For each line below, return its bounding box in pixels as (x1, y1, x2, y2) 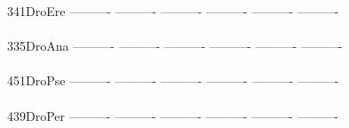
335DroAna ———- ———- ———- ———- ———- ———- (7, 36, 343, 55)
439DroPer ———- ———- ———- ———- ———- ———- (7, 106, 338, 124)
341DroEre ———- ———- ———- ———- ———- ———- (7, 2, 339, 20)
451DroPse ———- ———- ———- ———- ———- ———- (7, 71, 339, 90)
